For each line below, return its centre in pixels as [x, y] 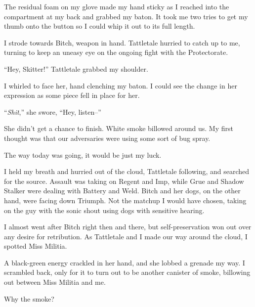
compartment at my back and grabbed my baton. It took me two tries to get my [126, 16]
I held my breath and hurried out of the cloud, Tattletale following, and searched [127, 171]
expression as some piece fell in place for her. [72, 95]
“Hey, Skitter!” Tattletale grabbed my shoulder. [76, 68]
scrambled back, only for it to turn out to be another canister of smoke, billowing [127, 272]
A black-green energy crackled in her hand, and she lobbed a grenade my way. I [125, 262]
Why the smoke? [29, 298]
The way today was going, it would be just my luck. [83, 154]
